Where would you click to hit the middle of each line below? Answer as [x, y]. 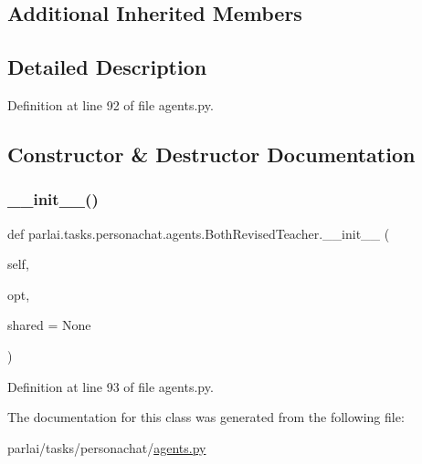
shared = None [49, 325]
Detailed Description [107, 67]
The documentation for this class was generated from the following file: [206, 417]
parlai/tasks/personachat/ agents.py [107, 447]
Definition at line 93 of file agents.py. [111, 386]
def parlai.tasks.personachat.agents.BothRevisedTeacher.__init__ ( [199, 233]
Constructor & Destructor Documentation [211, 154]
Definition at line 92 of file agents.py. [111, 104]
